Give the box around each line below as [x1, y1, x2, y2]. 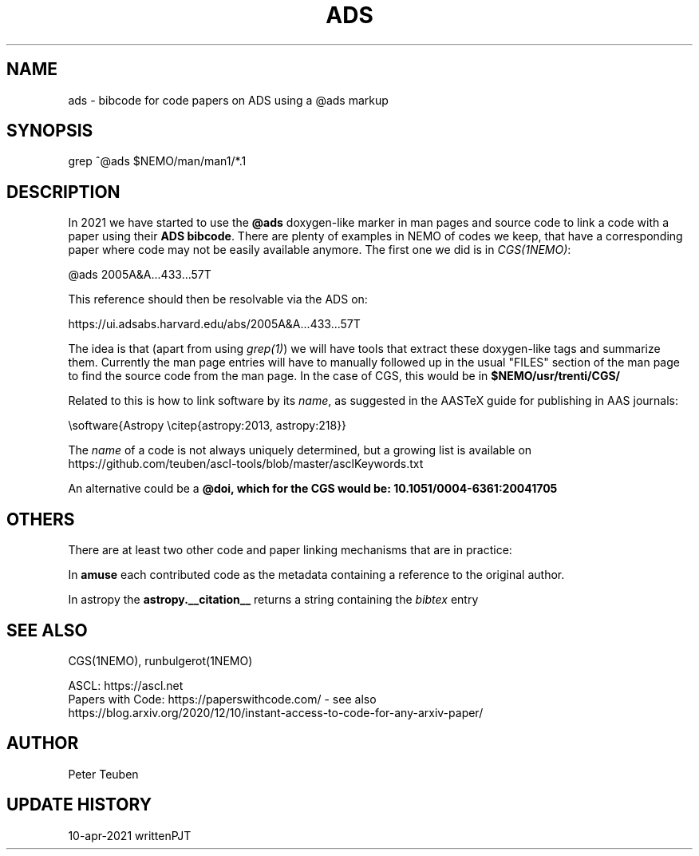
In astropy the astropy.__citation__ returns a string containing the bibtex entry [68, 592, 479, 607]
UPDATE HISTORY [6, 795, 152, 815]
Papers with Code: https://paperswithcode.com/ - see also [68, 692, 377, 706]
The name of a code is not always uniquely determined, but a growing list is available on [68, 443, 532, 458]
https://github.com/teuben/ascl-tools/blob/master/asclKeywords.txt [68, 457, 424, 471]
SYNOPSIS [6, 121, 93, 141]
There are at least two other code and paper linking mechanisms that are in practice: [68, 543, 512, 557]
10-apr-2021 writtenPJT [68, 828, 192, 842]
